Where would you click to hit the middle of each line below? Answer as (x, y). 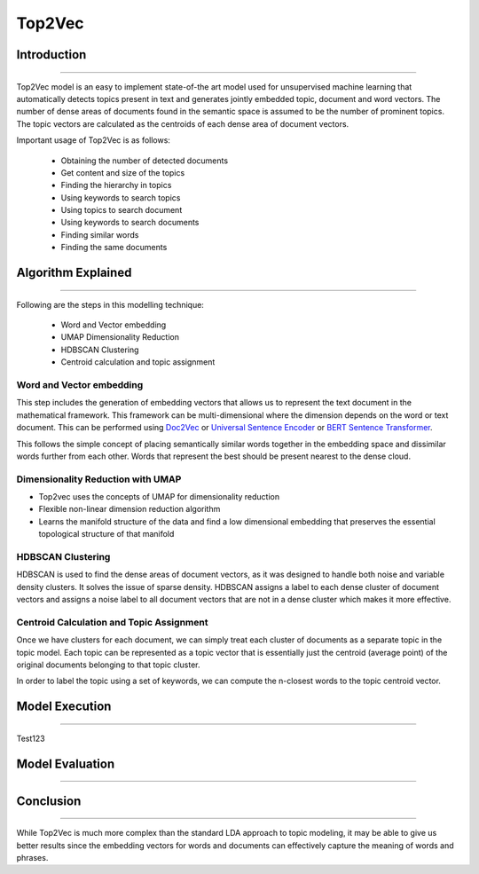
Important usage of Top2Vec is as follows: (93, 140)
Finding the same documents (114, 248)
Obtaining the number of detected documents (145, 161)
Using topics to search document (122, 210)
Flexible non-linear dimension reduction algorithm (130, 509)
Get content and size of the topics (123, 172)
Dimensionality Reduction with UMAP (99, 479)
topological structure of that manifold (106, 534)
